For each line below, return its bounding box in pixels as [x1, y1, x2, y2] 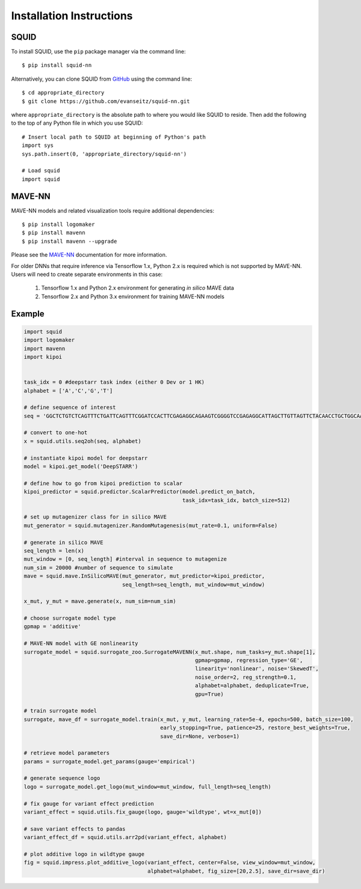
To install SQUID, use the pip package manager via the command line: [11, 48, 186, 55]
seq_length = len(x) [23, 547, 84, 554]
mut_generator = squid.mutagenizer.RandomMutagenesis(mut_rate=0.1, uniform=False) [23, 522, 278, 529]
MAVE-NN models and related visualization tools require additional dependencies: [11, 207, 215, 214]
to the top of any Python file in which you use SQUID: [11, 119, 143, 126]
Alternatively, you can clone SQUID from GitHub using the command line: [11, 75, 193, 83]
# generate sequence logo [23, 775, 100, 782]
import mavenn [23, 345, 66, 352]
